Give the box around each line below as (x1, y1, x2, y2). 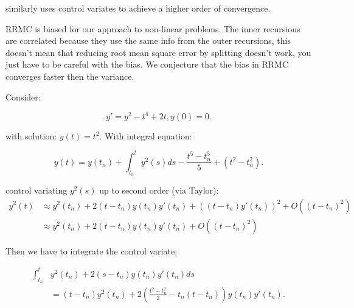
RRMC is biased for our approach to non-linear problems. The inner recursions (5, 22, 300, 35)
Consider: (5, 90, 41, 103)
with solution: (5, 129, 57, 142)
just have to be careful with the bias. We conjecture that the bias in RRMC (5, 58, 289, 71)
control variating (5, 183, 68, 196)
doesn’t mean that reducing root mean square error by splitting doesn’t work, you (5, 46, 311, 58)
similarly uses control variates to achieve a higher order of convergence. (5, 2, 271, 14)
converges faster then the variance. (5, 69, 134, 82)
